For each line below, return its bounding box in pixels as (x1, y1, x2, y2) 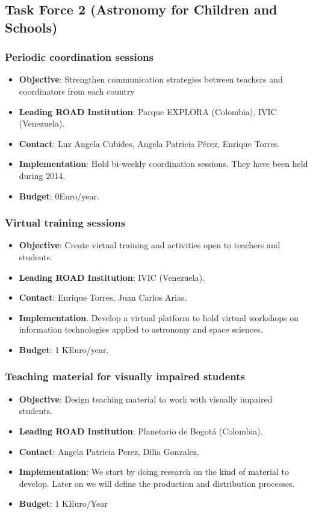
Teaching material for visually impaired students (5, 369, 245, 384)
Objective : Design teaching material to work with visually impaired (19, 392, 273, 405)
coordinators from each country (19, 84, 135, 97)
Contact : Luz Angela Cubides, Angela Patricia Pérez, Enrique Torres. (19, 137, 280, 149)
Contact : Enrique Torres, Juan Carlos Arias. (19, 291, 187, 304)
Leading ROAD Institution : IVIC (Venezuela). (19, 271, 205, 283)
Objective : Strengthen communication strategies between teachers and (19, 73, 283, 86)
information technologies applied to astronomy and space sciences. (19, 323, 263, 336)
